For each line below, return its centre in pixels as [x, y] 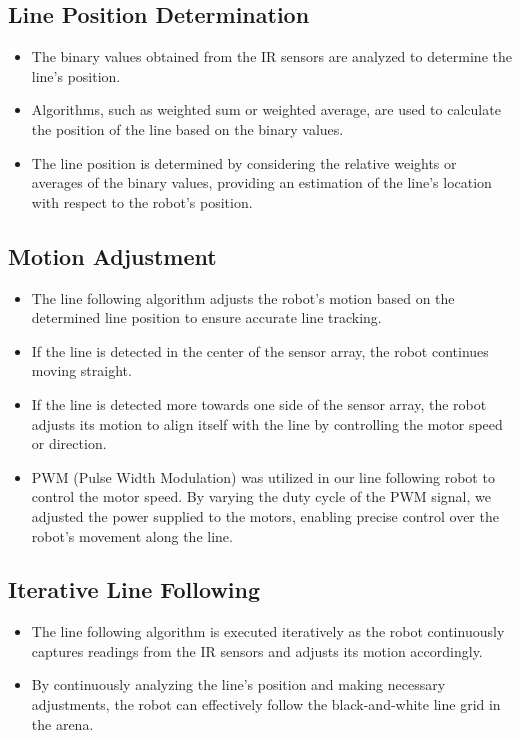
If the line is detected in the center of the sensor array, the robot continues [260, 350]
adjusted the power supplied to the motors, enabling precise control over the [265, 515]
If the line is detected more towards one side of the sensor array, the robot [259, 403]
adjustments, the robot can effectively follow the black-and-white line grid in [266, 704]
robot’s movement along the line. [132, 535]
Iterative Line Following [134, 589]
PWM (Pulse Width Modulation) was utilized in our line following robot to [263, 476]
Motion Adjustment [112, 255]
